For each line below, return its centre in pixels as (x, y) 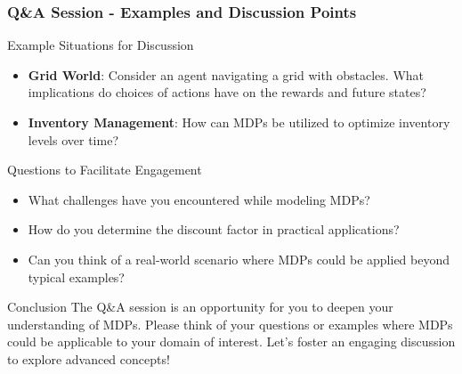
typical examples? (76, 276)
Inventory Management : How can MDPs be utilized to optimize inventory (239, 122)
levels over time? (73, 139)
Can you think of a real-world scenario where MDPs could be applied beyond (239, 259)
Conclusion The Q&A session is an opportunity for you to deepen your (200, 307)
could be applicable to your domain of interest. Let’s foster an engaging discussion (231, 341)
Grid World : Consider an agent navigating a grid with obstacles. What (226, 74)
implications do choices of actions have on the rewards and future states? (227, 92)
